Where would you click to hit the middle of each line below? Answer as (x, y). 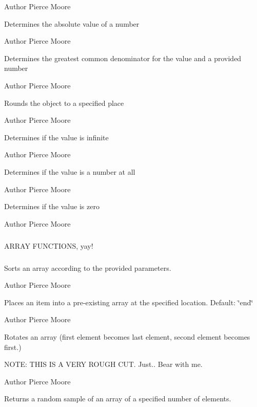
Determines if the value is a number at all (70, 171)
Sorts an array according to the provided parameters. (88, 267)
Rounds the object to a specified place (64, 103)
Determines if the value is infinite (56, 137)
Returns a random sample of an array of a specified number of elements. (118, 399)
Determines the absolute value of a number (72, 23)
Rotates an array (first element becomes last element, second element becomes (127, 337)
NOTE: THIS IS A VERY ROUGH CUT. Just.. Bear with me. (103, 364)
